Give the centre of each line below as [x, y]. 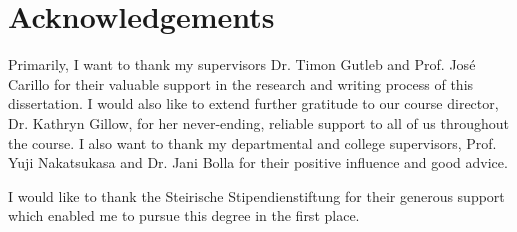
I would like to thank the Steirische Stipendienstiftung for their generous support [256, 195]
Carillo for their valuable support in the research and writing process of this [241, 83]
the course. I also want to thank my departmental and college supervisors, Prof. [252, 142]
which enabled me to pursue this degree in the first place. [184, 215]
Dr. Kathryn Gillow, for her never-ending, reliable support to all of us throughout [258, 122]
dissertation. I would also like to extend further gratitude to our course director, [253, 103]
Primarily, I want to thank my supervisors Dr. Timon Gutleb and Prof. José [242, 64]
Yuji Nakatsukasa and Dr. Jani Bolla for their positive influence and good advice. [258, 162]
